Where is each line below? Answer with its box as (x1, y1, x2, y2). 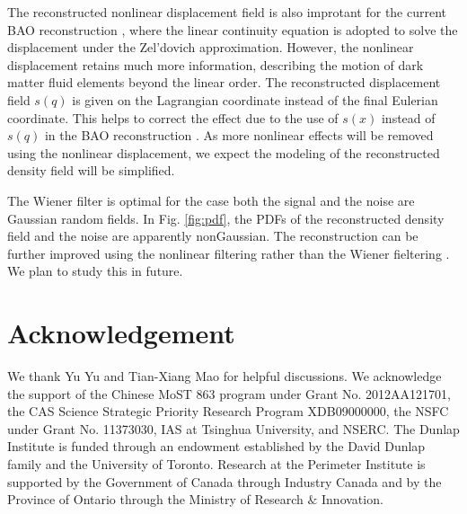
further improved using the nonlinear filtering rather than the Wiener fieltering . (7, 244, 450, 262)
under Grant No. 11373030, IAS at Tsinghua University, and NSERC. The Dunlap (7, 419, 460, 438)
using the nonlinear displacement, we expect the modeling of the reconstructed (7, 143, 440, 162)
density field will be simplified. (7, 161, 175, 180)
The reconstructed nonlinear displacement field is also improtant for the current (7, 3, 447, 21)
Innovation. (322, 490, 383, 509)
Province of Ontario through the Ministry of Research (7, 490, 304, 509)
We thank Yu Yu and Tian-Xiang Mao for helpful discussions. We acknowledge (7, 367, 442, 385)
